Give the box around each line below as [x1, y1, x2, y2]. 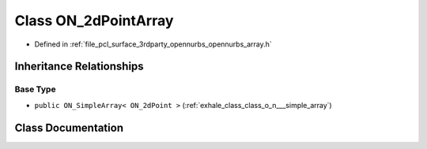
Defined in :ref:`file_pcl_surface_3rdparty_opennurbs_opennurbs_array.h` [34, 39, 272, 49]
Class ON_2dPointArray [14, 12, 174, 29]
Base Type [14, 84, 56, 95]
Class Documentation [14, 121, 124, 134]
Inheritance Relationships [14, 60, 144, 73]
